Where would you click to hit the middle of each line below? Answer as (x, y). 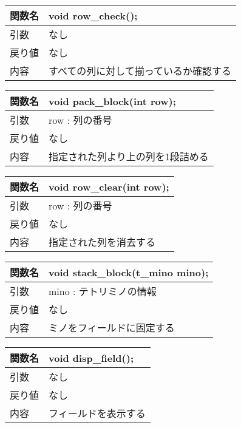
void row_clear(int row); (109, 186)
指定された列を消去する (102, 242)
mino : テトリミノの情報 (103, 291)
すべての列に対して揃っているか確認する (140, 71)
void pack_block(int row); (112, 101)
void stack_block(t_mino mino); (129, 272)
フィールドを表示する (97, 413)
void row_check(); (93, 15)
